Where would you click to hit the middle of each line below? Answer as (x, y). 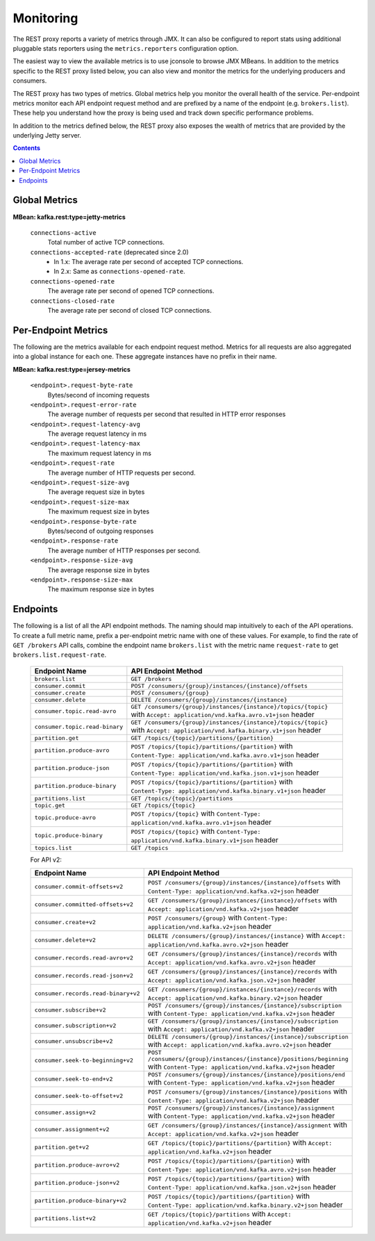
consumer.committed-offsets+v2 (84, 904)
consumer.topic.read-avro (75, 711)
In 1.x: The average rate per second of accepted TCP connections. (149, 262)
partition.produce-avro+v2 (77, 1165)
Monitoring (45, 18)
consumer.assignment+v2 (72, 1129)
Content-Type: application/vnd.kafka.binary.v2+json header (245, 1205)
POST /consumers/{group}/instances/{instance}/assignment (241, 1108)
